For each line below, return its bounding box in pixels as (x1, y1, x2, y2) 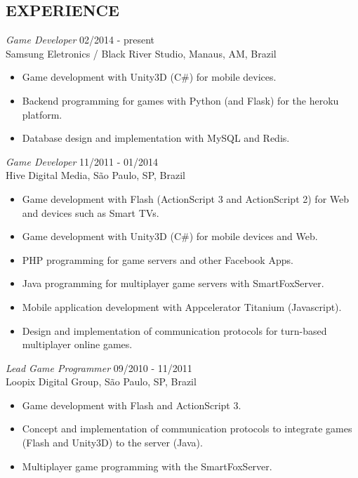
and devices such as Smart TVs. (22, 205, 159, 220)
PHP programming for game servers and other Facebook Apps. (22, 252, 293, 267)
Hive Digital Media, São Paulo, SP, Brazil (6, 168, 185, 182)
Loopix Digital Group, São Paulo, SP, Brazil (6, 374, 197, 389)
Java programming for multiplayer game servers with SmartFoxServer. (22, 276, 324, 291)
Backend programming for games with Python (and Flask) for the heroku (22, 93, 339, 107)
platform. (22, 107, 62, 121)
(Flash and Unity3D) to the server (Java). (22, 435, 203, 450)
